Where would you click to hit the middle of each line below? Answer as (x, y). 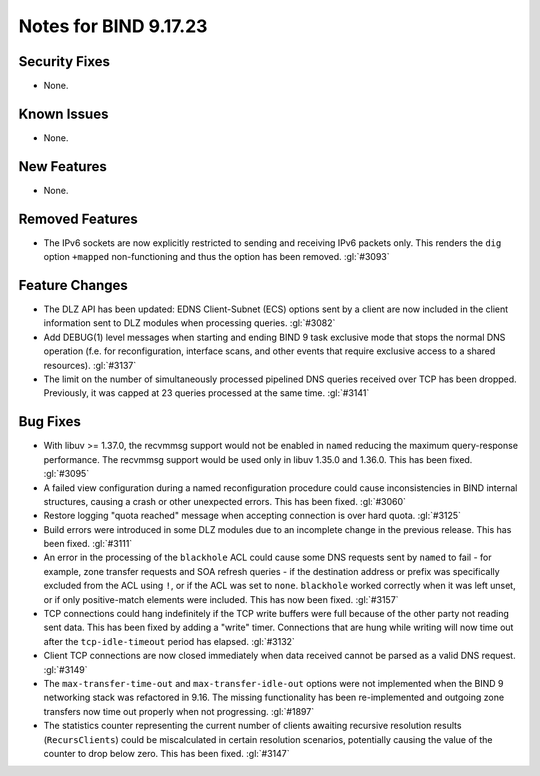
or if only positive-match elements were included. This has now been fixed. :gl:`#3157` (221, 599)
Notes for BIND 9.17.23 (113, 26)
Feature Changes (73, 285)
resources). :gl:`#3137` (90, 365)
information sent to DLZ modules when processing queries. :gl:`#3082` (189, 323)
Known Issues (63, 113)
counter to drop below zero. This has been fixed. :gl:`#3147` (166, 753)
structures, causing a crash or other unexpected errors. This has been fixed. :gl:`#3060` (225, 501)
